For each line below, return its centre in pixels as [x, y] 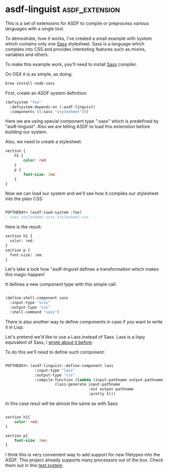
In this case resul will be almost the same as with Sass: [62, 404]
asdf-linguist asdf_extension [63, 9]
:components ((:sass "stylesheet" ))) [49, 112]
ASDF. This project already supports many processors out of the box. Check [84, 460]
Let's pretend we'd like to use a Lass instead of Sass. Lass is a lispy [75, 337]
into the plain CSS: [24, 199]
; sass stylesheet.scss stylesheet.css [47, 217]
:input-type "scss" [30, 303]
